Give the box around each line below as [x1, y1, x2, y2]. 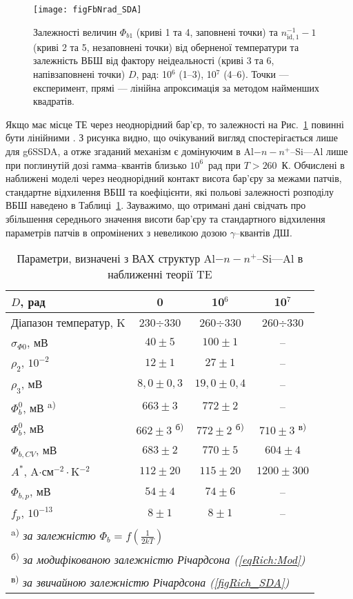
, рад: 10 [136, 67, 172, 81]
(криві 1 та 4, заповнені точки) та [136, 24, 278, 39]
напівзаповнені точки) [33, 67, 125, 81]
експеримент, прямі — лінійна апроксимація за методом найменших [33, 80, 320, 94]
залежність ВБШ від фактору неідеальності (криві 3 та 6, [33, 53, 274, 68]
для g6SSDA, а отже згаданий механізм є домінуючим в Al [6, 143, 254, 158]
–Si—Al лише [290, 143, 348, 158]
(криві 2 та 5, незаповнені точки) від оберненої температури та [33, 39, 299, 54]
